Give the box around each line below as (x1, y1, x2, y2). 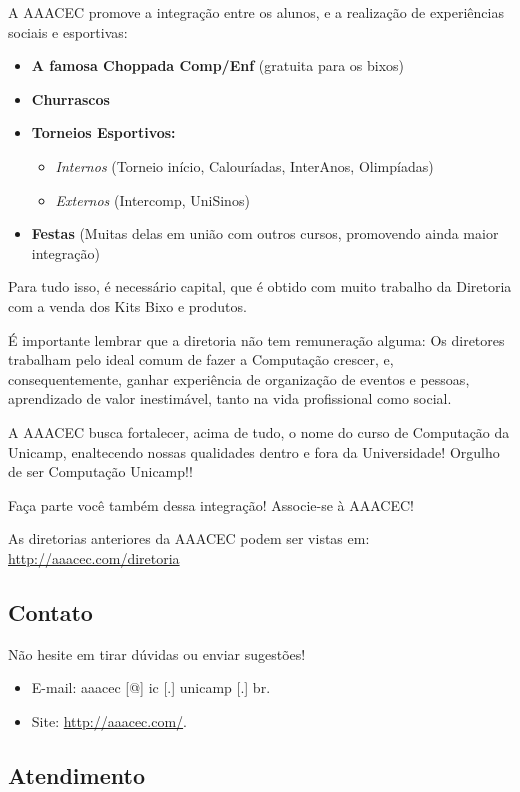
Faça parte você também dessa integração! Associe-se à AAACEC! (8, 494, 414, 515)
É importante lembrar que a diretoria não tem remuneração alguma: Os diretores (8, 329, 505, 350)
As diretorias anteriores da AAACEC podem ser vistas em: (8, 528, 370, 549)
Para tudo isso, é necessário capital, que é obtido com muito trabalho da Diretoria (8, 276, 512, 297)
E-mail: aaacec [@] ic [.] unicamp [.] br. (31, 677, 271, 698)
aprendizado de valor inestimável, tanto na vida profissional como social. (8, 388, 452, 409)
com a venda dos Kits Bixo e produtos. (8, 295, 247, 316)
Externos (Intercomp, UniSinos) (55, 189, 250, 210)
